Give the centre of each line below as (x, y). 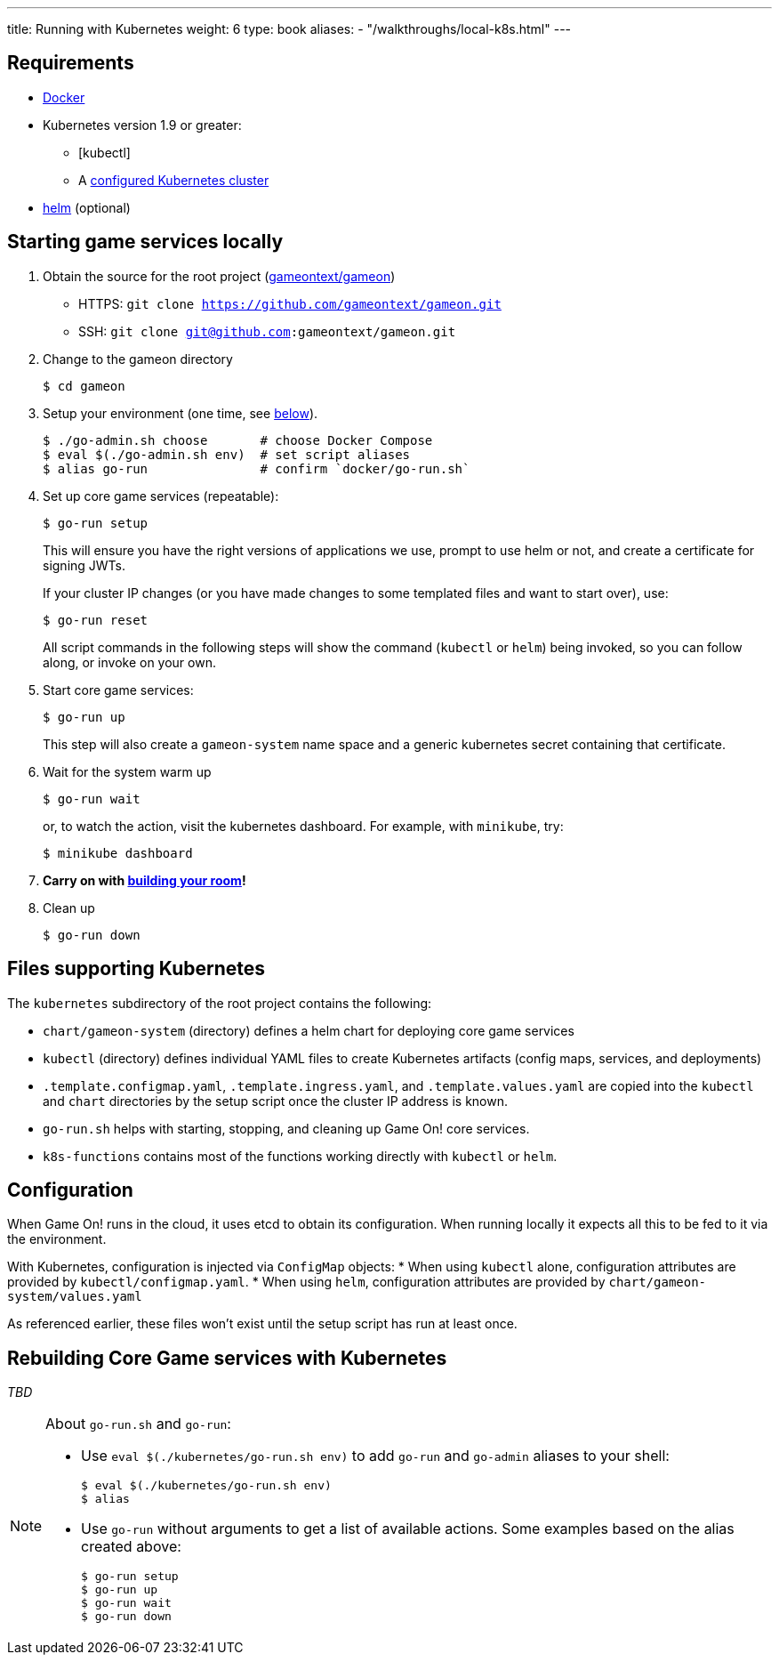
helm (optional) (87, 207)
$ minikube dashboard (118, 853)
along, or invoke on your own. (129, 662)
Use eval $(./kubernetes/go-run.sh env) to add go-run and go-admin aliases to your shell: (375, 1456)
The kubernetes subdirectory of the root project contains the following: (220, 1003)
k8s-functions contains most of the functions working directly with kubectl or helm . (300, 1156)
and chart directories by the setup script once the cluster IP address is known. (276, 1101)
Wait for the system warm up (127, 771)
